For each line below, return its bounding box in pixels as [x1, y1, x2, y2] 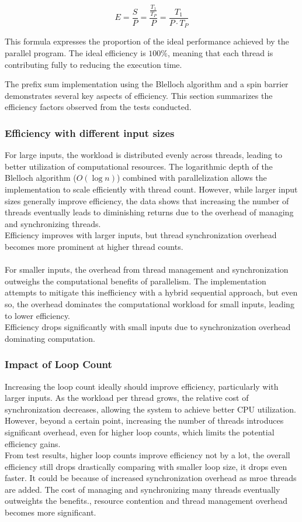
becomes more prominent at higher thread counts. [5, 240, 183, 252]
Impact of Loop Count [5, 357, 112, 372]
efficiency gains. [5, 437, 61, 449]
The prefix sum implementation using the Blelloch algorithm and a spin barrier [5, 78, 289, 90]
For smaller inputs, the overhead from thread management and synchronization [5, 263, 289, 276]
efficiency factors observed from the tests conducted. [5, 101, 192, 113]
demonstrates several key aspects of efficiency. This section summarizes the [5, 89, 273, 101]
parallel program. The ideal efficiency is [5, 47, 146, 59]
